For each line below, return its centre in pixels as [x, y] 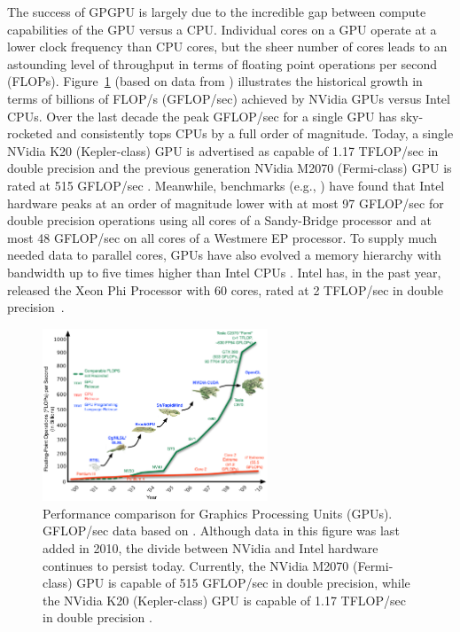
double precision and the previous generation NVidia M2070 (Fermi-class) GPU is [230, 168]
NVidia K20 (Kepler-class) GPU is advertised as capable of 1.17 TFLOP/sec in [223, 150]
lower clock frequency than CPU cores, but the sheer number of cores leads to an [227, 47]
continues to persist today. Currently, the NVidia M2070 [196, 565]
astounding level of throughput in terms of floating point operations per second [222, 63]
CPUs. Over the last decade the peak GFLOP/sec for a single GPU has [202, 116]
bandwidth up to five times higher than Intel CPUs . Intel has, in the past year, [224, 272]
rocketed [30, 133]
